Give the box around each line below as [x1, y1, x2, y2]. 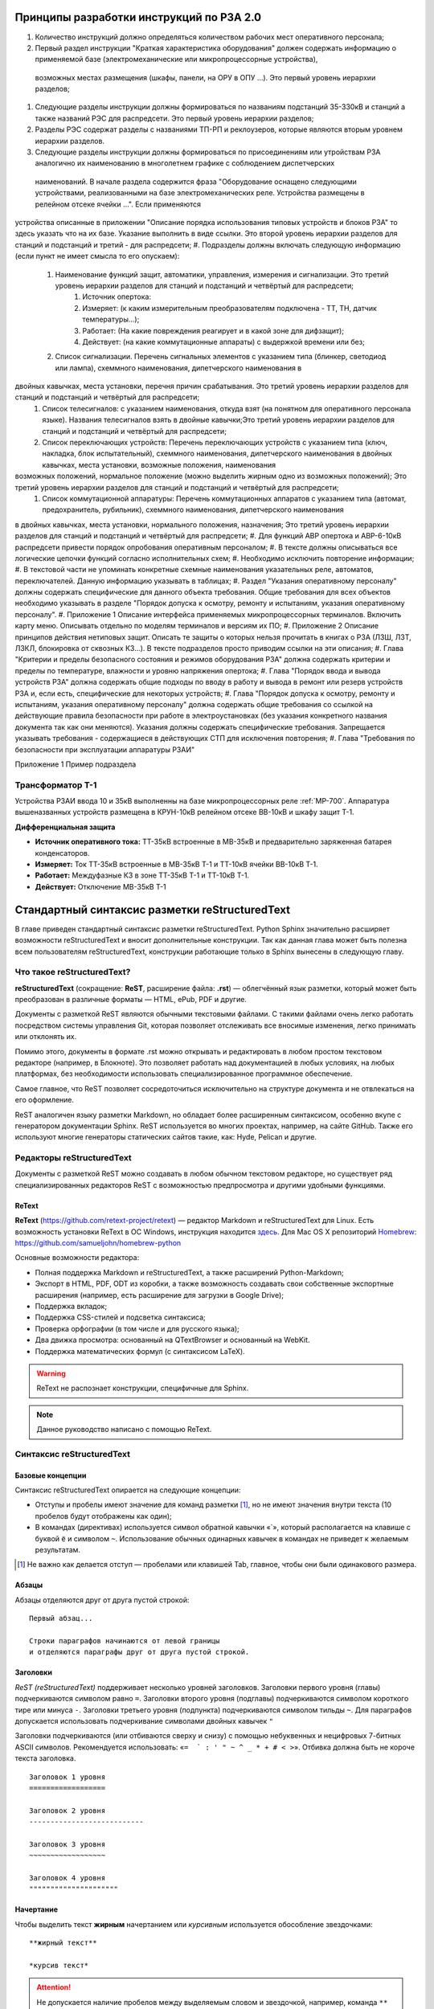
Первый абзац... [29, 1614, 93, 1623]
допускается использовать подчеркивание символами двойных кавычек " [14, 1716, 273, 1725]
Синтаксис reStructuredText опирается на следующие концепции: [14, 1485, 241, 1495]
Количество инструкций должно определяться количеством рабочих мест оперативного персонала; [35, 32, 385, 42]
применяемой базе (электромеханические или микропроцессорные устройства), [35, 55, 318, 64]
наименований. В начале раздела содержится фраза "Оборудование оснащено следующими [35, 177, 357, 186]
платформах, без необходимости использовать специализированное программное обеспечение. [14, 1069, 353, 1078]
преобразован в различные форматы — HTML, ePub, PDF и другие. [14, 995, 247, 1004]
